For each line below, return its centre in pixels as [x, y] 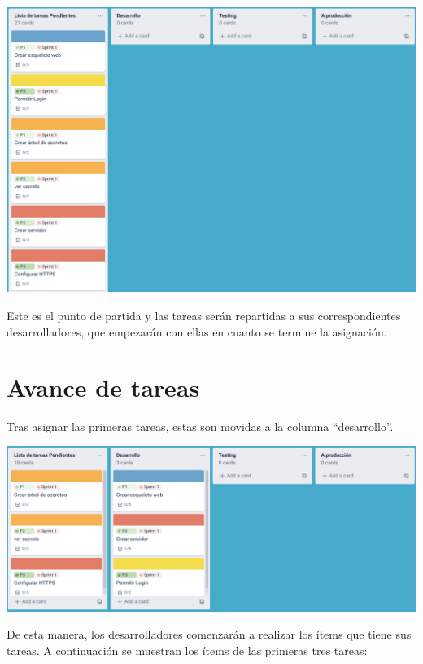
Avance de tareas [103, 387]
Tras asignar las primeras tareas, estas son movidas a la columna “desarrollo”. [200, 427]
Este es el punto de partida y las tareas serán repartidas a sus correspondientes [204, 316]
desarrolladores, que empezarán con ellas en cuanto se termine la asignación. [197, 331]
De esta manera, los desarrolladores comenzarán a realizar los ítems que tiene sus [209, 634]
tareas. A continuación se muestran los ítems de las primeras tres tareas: [187, 650]
